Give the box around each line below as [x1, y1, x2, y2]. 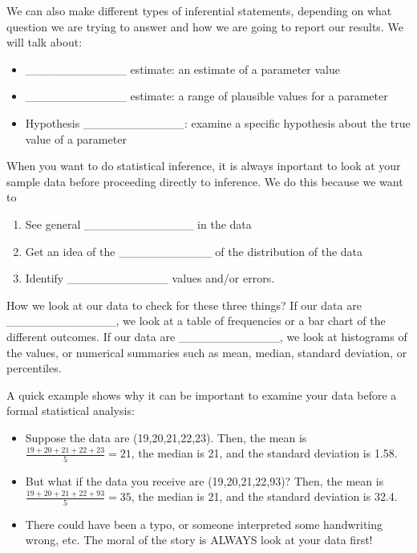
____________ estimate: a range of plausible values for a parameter [25, 87, 388, 104]
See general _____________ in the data [25, 215, 252, 232]
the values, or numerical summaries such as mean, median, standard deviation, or [6, 344, 407, 360]
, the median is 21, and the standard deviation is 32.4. [131, 488, 398, 505]
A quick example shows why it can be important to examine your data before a [6, 386, 397, 403]
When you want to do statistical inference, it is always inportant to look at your [6, 157, 401, 174]
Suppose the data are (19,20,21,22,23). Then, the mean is [25, 429, 307, 445]
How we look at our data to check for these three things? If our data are [6, 296, 362, 313]
